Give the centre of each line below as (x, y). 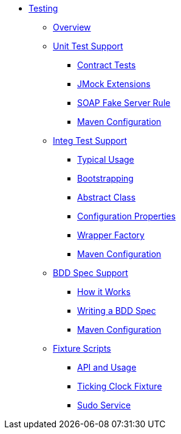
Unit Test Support (88, 46)
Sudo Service (104, 405)
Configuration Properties (127, 216)
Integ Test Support (90, 141)
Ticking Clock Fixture (120, 386)
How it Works (104, 292)
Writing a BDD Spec (117, 311)
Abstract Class (107, 197)
